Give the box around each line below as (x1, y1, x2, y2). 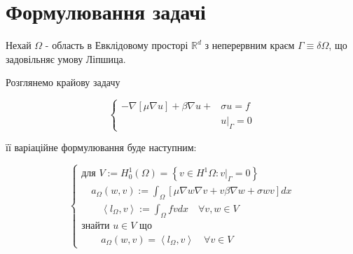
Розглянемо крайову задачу (6, 75, 120, 90)
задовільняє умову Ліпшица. (6, 51, 126, 66)
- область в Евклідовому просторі (45, 38, 188, 52)
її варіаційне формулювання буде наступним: (6, 140, 197, 155)
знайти (81, 220, 110, 231)
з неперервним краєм (205, 38, 295, 52)
